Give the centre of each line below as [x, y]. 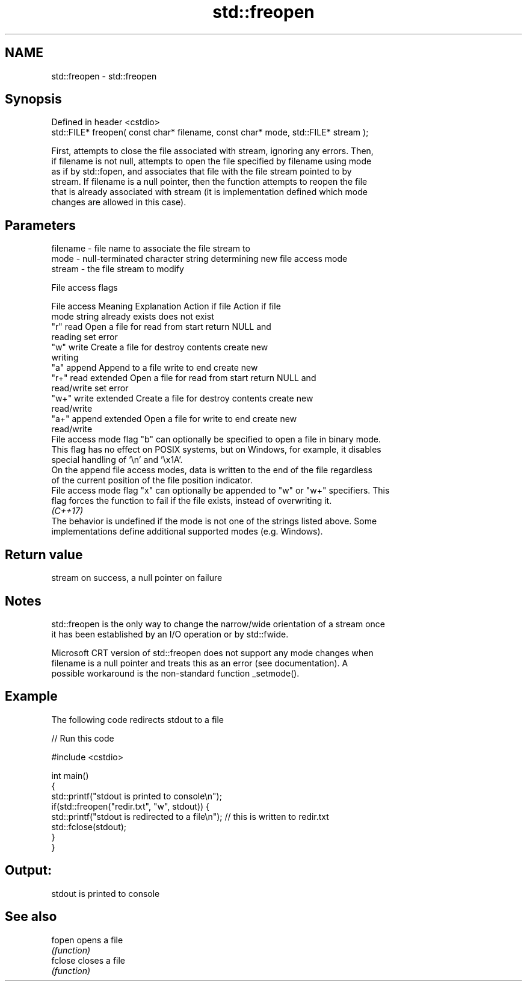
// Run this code [83, 738]
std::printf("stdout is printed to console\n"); [137, 796]
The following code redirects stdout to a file [138, 719]
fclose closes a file [88, 960]
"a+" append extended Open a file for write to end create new [174, 419]
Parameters [40, 225]
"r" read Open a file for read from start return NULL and [161, 327]
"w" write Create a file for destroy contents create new [160, 347]
